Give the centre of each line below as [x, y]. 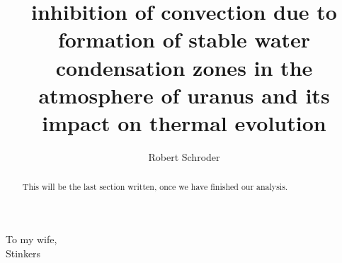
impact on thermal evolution [184, 122]
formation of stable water [184, 39]
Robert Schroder [184, 156]
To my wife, [32, 239]
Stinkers [23, 253]
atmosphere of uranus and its [184, 95]
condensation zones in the [184, 67]
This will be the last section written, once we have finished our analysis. [155, 187]
